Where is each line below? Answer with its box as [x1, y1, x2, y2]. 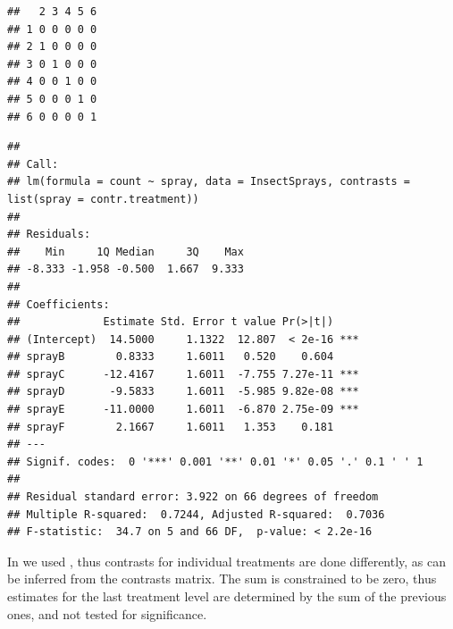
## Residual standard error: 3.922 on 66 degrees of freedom [7, 491, 379, 504]
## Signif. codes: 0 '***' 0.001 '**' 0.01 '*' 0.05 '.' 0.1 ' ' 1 [7, 455, 424, 468]
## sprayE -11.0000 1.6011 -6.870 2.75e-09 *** [7, 403, 359, 416]
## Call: [7, 157, 59, 171]
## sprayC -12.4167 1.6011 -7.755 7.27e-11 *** [7, 367, 359, 381]
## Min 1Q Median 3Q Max [7, 245, 244, 258]
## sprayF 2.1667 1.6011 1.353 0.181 [7, 420, 334, 433]
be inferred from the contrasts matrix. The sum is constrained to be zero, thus [7, 569, 437, 588]
